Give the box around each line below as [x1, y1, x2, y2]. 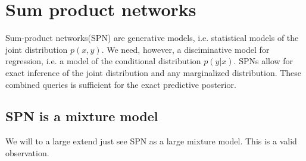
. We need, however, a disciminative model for [101, 43, 270, 55]
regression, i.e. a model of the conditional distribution [5, 55, 201, 67]
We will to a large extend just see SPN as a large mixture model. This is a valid [5, 135, 297, 147]
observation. [5, 146, 49, 159]
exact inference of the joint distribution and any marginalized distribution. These [5, 66, 302, 78]
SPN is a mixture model [5, 107, 158, 125]
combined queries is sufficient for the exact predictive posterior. [5, 78, 236, 90]
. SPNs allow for [233, 55, 293, 67]
